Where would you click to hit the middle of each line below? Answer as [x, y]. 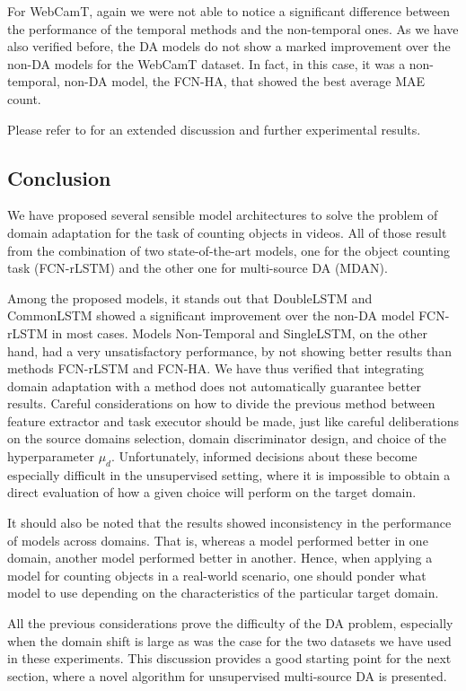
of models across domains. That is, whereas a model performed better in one [218, 540]
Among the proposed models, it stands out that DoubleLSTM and [190, 297]
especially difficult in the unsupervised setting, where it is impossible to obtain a [229, 474]
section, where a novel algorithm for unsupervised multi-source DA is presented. [227, 675]
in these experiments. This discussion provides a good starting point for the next [229, 658]
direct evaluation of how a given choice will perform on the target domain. [212, 492]
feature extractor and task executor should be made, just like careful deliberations [233, 420]
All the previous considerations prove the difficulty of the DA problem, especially [230, 623]
